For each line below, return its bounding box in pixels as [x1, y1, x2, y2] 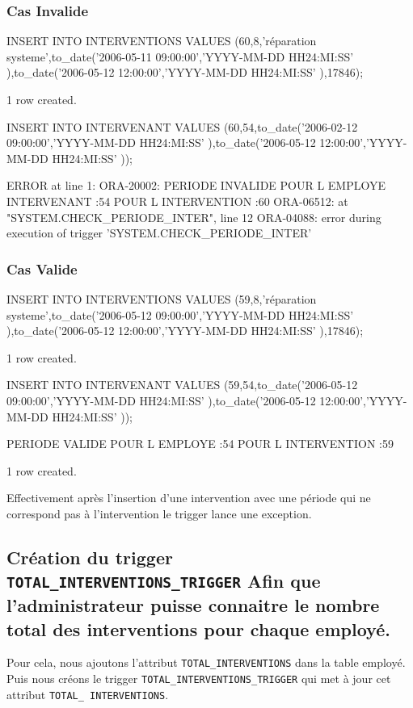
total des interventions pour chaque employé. [6, 616, 390, 641]
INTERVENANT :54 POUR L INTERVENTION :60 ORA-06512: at [6, 192, 348, 209]
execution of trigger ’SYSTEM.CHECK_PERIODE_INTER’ [6, 224, 312, 241]
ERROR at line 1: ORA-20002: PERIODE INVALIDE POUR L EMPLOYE [6, 177, 386, 194]
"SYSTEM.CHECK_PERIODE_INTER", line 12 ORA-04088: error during [6, 208, 381, 225]
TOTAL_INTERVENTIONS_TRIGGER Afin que [6, 568, 321, 593]
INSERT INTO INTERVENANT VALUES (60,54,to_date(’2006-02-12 [6, 118, 358, 135]
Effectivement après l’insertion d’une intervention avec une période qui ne [6, 489, 371, 506]
